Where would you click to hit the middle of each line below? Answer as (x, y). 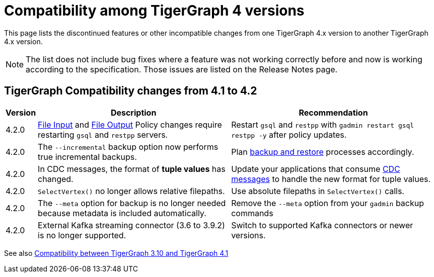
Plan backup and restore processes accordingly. (323, 152)
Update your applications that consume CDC (316, 169)
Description (133, 112)
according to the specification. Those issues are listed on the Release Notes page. (182, 69)
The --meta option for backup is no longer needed (132, 203)
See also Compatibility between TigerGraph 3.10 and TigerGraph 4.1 (116, 253)
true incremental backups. (87, 157)
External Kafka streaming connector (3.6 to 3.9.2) (131, 225)
